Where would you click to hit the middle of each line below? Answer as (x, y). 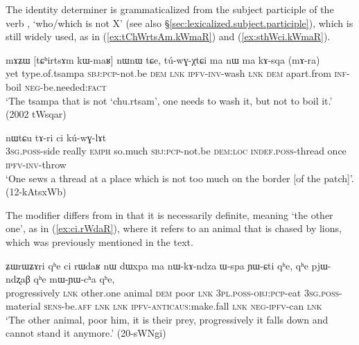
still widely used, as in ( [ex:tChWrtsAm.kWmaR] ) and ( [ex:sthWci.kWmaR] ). (168, 36)
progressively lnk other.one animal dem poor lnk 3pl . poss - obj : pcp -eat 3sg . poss (173, 292)
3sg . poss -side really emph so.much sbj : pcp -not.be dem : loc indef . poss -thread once (176, 151)
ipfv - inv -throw (36, 164)
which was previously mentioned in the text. (99, 241)
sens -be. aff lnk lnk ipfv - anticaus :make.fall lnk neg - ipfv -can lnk (183, 306)
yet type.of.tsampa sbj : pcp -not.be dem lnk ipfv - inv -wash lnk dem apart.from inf (176, 73)
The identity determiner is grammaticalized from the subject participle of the (170, 9)
